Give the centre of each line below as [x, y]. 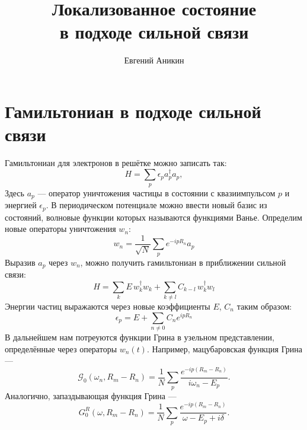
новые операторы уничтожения [60, 229]
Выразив [20, 262]
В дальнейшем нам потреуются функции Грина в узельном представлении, [140, 337]
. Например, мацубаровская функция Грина [225, 348]
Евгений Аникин [154, 60]
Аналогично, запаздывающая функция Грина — [91, 395]
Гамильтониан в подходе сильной [133, 111]
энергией [21, 205]
